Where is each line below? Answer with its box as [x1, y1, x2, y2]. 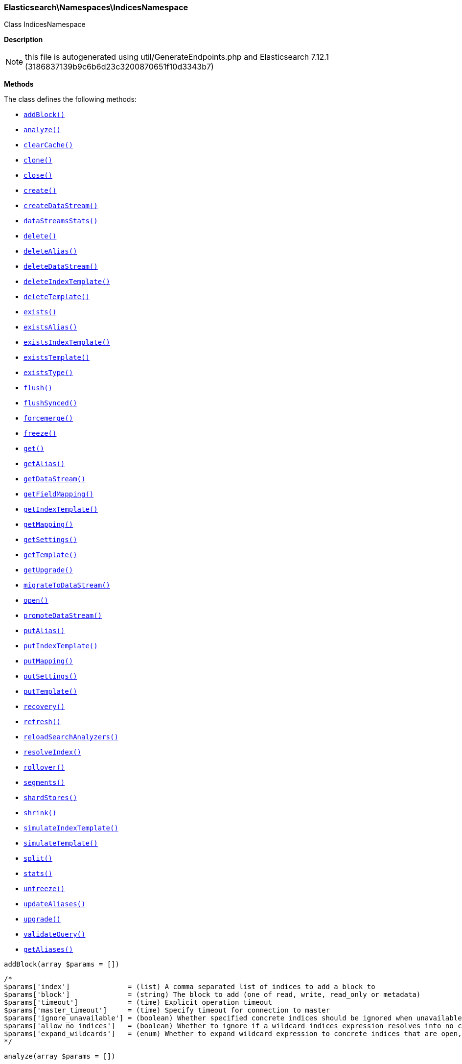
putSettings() [23, 672, 77, 681]
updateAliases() [23, 900, 86, 908]
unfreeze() [23, 885, 65, 893]
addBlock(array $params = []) [4, 960, 120, 969]
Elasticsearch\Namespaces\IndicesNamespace [4, 2, 188, 12]
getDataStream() [23, 475, 86, 483]
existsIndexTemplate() [23, 338, 111, 347]
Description [4, 35, 43, 44]
